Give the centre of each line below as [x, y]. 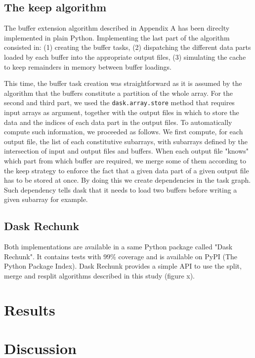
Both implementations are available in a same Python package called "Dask [118, 247]
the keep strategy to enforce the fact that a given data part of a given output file [127, 170]
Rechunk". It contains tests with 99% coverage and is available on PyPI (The [121, 256]
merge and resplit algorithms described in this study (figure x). [99, 275]
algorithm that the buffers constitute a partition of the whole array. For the [119, 93]
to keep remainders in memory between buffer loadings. [88, 66]
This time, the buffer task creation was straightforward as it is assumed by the [123, 83]
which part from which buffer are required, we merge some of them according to [125, 160]
